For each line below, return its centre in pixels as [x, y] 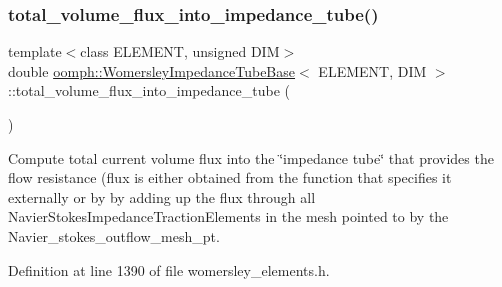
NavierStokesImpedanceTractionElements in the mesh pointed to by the [228, 216]
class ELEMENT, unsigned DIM [180, 51]
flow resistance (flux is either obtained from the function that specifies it [230, 177]
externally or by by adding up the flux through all [162, 196]
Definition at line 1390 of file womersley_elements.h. [169, 269]
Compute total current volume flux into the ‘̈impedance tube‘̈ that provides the [251, 157]
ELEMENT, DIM [372, 70]
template [35, 51]
